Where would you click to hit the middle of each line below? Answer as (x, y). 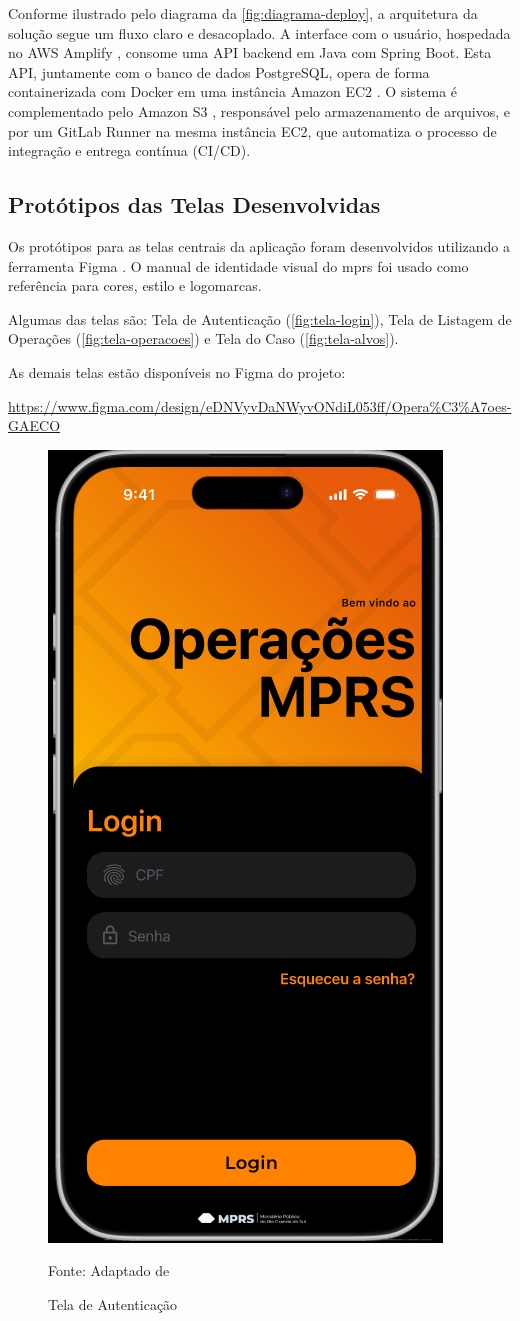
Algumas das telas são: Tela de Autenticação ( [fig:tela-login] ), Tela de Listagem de (260, 318)
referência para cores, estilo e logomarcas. (135, 285)
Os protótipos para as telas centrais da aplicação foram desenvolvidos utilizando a (259, 245)
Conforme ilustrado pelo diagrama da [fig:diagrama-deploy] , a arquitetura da (243, 13)
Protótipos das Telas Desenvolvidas (194, 204)
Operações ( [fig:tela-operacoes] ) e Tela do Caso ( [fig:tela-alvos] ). (203, 338)
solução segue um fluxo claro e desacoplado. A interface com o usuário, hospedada (259, 32)
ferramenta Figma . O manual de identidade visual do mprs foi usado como (238, 265)
